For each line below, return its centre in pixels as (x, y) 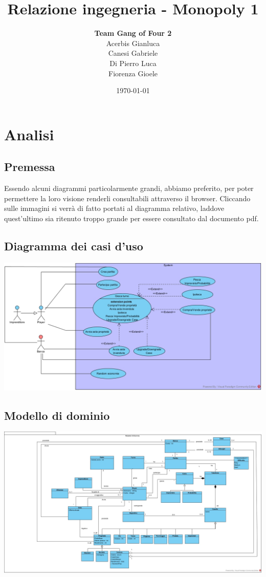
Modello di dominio (57, 415)
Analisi (29, 134)
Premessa (30, 167)
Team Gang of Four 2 (133, 33)
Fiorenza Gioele (133, 73)
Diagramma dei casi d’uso (74, 245)
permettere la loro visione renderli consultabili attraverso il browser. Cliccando (127, 198)
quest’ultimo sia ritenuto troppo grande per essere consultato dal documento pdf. (131, 218)
